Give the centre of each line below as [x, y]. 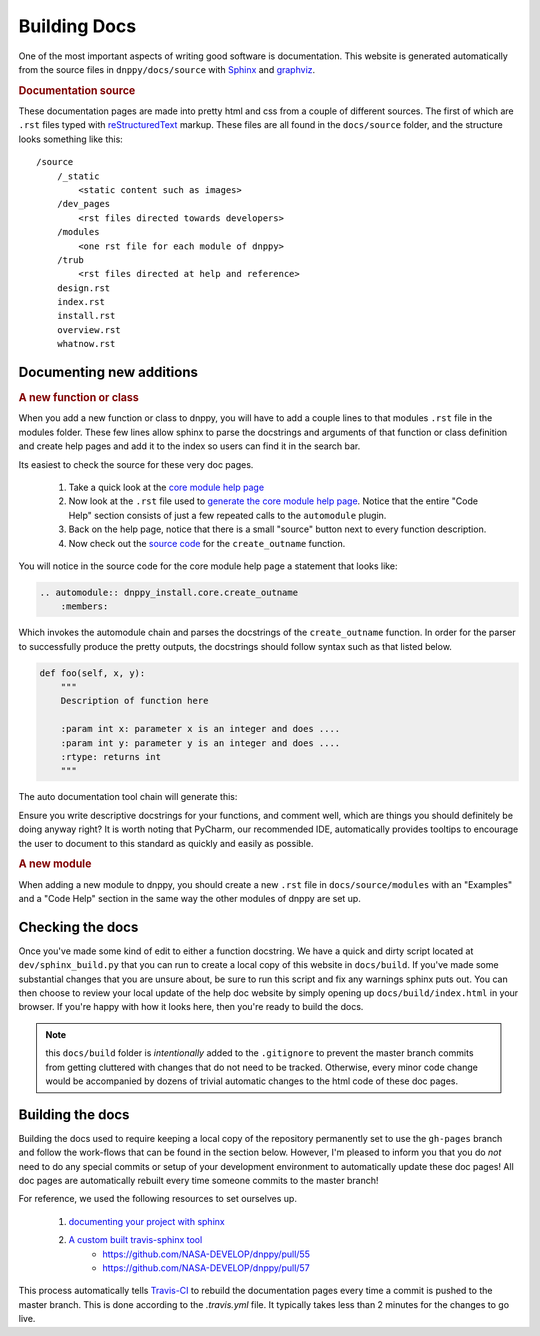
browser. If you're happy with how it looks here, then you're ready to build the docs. [191, 1007]
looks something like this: [71, 139]
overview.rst [88, 329]
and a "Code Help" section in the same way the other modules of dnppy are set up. [190, 898]
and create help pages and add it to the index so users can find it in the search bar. [189, 446]
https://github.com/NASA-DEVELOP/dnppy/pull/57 [206, 1268]
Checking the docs [78, 926]
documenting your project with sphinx [146, 1221]
